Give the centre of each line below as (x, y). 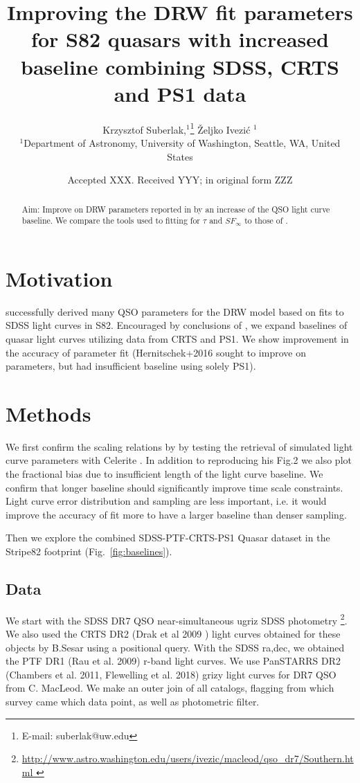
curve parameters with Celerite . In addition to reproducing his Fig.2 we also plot (179, 460)
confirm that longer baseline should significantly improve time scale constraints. (174, 487)
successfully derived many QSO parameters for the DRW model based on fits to (175, 311)
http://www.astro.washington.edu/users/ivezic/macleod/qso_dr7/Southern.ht (188, 758)
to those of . (266, 220)
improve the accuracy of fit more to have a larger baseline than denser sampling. (176, 514)
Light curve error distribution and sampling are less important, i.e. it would (166, 501)
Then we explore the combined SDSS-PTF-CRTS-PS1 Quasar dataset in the (168, 538)
